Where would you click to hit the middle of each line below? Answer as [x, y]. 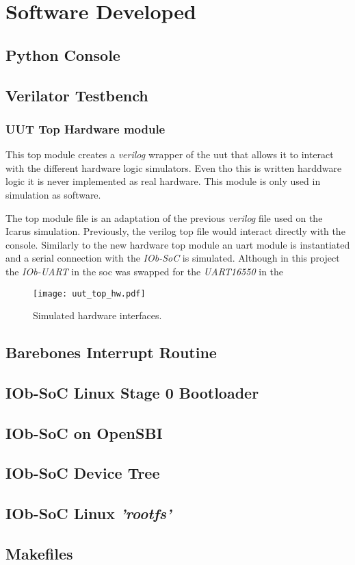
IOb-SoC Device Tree [83, 473]
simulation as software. [53, 194]
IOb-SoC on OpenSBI [84, 432]
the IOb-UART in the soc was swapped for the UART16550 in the [145, 271]
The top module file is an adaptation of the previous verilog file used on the [164, 217]
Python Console [63, 54]
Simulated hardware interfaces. [97, 315]
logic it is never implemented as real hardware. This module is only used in [163, 181]
